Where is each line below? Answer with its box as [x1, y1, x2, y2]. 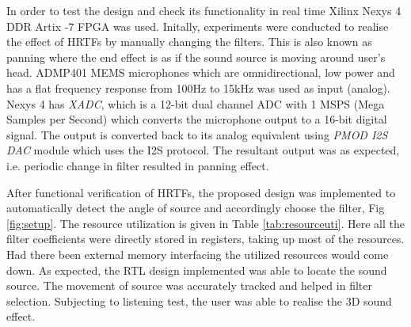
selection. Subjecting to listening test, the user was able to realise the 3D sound [6, 292, 392, 309]
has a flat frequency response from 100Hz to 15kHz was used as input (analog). [6, 79, 390, 96]
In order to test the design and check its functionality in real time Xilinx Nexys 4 [6, 2, 401, 18]
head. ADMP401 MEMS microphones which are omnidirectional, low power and [6, 64, 395, 81]
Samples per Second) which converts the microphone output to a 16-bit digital [6, 111, 387, 127]
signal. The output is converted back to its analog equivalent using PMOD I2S [6, 126, 388, 143]
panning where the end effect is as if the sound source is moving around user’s [6, 48, 386, 65]
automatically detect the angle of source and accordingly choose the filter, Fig [6, 200, 385, 216]
